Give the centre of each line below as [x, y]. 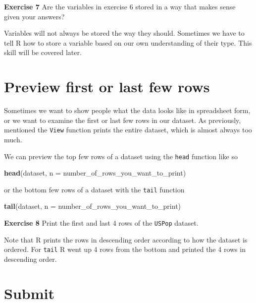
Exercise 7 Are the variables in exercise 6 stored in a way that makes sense [120, 6]
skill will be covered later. [43, 52]
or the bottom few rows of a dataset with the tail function [94, 189]
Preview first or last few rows [107, 87]
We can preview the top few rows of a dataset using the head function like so [121, 156]
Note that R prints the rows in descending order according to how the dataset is [126, 239]
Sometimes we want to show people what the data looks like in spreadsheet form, [127, 110]
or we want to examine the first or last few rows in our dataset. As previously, [123, 120]
